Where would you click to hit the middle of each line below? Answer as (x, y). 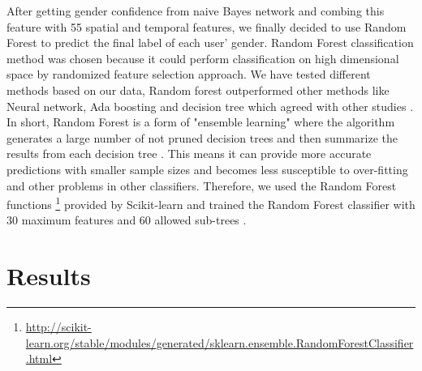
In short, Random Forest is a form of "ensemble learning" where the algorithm (201, 122)
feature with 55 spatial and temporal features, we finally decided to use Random (207, 26)
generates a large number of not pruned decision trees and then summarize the (202, 137)
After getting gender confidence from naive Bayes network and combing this (196, 11)
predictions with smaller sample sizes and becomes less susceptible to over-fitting (207, 169)
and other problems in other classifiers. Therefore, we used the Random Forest (202, 185)
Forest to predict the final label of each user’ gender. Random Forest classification (210, 43)
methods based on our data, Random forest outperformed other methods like (198, 90)
